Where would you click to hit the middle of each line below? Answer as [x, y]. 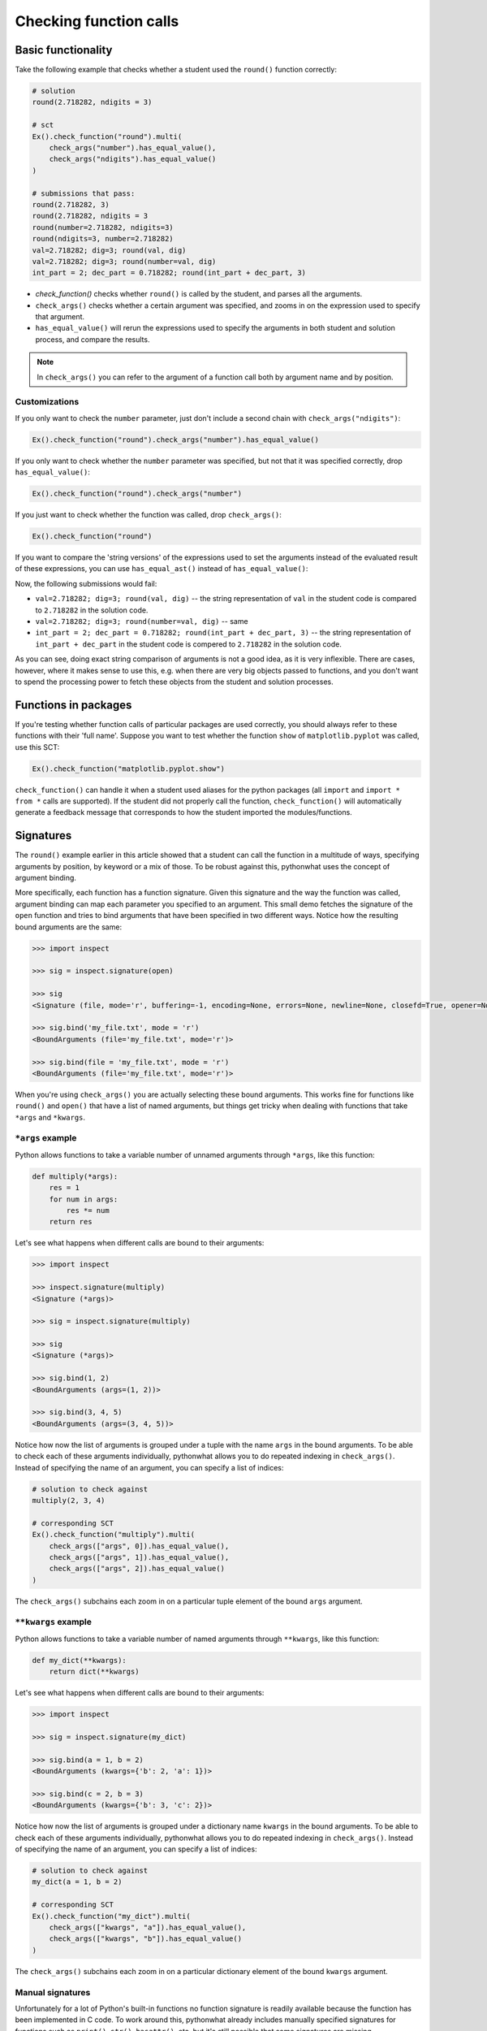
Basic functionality [64, 50]
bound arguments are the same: [68, 927]
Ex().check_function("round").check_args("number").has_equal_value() [176, 440]
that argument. [60, 317]
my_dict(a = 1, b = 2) [77, 1882]
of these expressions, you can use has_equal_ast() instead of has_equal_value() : [162, 569]
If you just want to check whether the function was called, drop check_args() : [148, 515]
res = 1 [65, 1188]
